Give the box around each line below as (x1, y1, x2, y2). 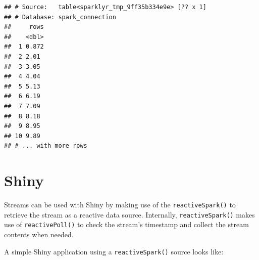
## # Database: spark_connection (4, 13, 116, 21)
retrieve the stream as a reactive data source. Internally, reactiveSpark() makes (4, 209, 255, 220)
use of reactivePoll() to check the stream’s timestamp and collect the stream (4, 219, 249, 230)
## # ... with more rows (4, 142, 87, 150)
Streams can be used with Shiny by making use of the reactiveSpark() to (4, 199, 236, 210)
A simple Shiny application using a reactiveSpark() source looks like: (4, 246, 224, 256)
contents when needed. (4, 229, 74, 239)
